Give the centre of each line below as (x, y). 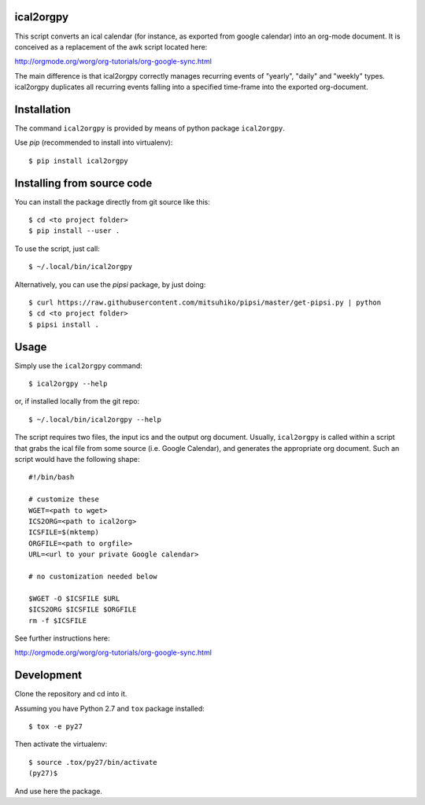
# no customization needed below (93, 576)
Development (48, 676)
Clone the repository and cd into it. (71, 694)
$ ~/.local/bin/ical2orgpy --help (95, 419)
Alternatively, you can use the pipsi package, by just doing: (110, 284)
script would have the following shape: (77, 460)
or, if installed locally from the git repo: (77, 401)
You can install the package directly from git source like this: (112, 201)
